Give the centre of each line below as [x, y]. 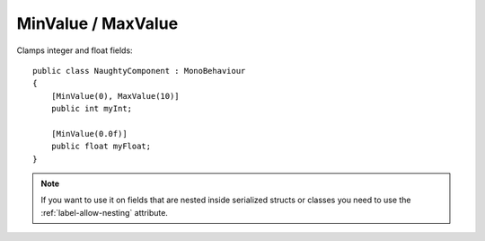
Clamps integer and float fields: [75, 50]
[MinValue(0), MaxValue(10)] [115, 96]
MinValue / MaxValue [97, 23]
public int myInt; [92, 109]
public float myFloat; [101, 147]
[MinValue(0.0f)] [89, 134]
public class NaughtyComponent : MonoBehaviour [139, 71]
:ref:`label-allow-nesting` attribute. [104, 212]
